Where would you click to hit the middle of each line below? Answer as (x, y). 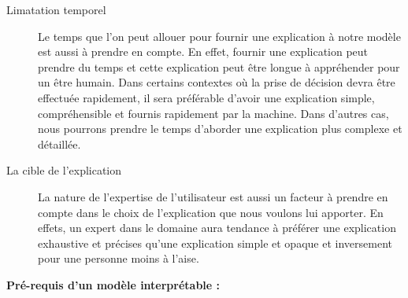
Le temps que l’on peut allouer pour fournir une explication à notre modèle (219, 36)
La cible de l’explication (64, 170)
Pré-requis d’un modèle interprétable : (113, 284)
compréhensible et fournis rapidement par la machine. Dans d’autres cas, (213, 113)
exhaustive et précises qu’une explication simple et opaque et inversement (215, 243)
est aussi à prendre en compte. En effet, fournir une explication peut (203, 52)
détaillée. (59, 143)
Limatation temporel (56, 9)
